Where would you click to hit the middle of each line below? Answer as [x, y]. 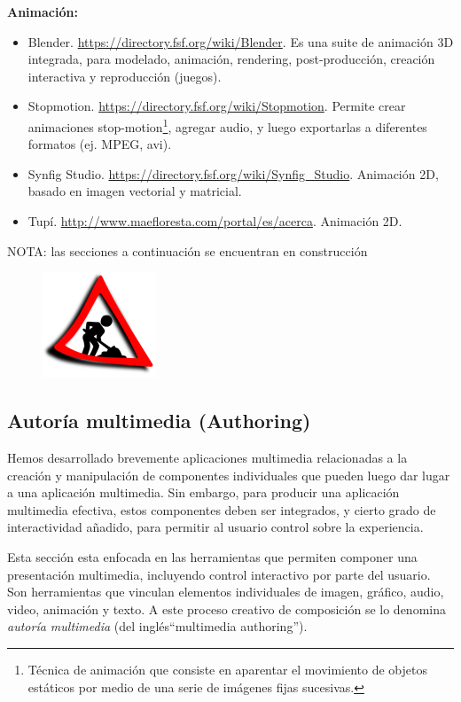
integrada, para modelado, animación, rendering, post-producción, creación [231, 59]
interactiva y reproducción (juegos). [125, 76]
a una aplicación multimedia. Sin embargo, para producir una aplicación [203, 492]
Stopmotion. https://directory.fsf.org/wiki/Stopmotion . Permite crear [217, 106]
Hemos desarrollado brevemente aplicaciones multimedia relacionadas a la [207, 457]
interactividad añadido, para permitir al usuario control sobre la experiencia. [215, 527]
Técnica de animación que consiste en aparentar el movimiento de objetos [227, 669]
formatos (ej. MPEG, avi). [100, 144]
